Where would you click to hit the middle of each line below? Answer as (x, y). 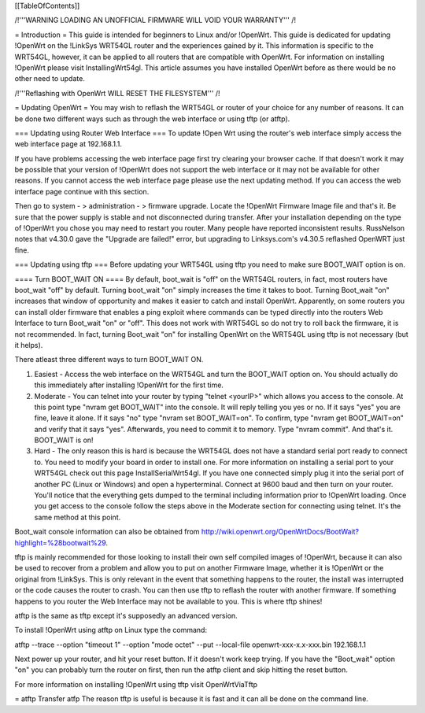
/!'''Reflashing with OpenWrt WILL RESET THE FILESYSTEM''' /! (117, 93)
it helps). (29, 345)
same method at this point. (78, 517)
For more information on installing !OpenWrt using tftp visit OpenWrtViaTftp (136, 684)
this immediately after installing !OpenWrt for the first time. (129, 385)
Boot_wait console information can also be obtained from (107, 532)
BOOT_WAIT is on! (64, 440)
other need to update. (50, 79)
